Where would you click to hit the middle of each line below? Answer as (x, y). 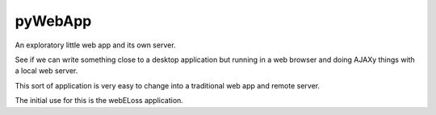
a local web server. (46, 71)
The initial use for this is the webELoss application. (99, 101)
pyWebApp (53, 21)
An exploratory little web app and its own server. (96, 45)
